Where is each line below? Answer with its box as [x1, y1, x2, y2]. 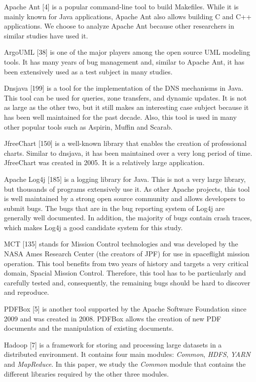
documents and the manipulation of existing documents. [4, 323, 174, 333]
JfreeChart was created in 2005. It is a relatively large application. [4, 157, 205, 168]
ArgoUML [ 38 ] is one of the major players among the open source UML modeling [4, 47, 250, 57]
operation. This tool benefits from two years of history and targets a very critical [4, 258, 249, 268]
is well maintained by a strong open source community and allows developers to [4, 193, 245, 204]
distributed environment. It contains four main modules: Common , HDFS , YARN [4, 349, 251, 359]
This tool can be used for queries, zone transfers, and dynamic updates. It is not [4, 92, 247, 103]
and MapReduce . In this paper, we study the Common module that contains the [4, 359, 246, 369]
